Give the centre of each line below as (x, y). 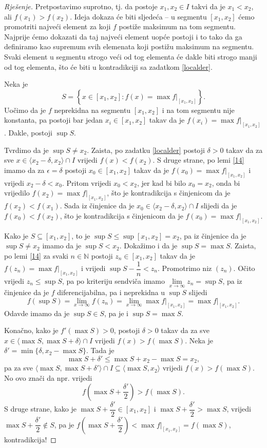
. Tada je (100, 350)
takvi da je (208, 6)
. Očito (244, 268)
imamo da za (24, 170)
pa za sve (19, 368)
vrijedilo (17, 193)
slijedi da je (219, 206)
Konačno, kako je (31, 330)
